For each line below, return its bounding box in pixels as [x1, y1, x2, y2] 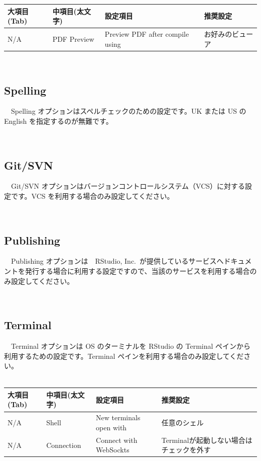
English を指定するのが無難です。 [4, 116, 113, 126]
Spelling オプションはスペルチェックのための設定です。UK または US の [11, 106, 246, 116]
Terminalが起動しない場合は [161, 434, 252, 445]
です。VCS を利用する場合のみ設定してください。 [11, 191, 174, 201]
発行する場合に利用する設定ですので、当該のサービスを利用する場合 [25, 265, 250, 276]
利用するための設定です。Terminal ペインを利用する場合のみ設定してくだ [4, 350, 244, 361]
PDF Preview [52, 33, 94, 44]
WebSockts [96, 444, 129, 455]
